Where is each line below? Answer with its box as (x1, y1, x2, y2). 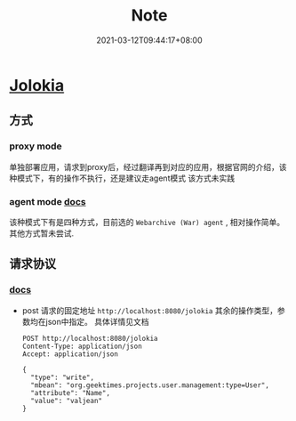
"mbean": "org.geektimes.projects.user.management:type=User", (30, 380, 269, 390)
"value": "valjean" (30, 396, 102, 405)
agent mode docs (9, 195, 86, 207)
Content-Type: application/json (21, 342, 142, 351)
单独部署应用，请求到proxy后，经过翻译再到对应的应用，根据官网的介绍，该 (9, 161, 287, 172)
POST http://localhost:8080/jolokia (21, 334, 158, 343)
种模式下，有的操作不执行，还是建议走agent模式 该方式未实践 (9, 173, 236, 183)
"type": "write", (30, 373, 95, 382)
